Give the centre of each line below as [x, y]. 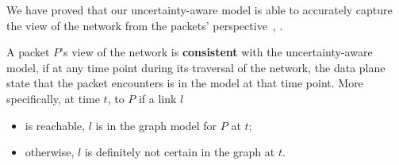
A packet [28, 52]
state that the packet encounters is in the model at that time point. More [185, 83]
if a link [157, 98]
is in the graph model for [156, 125]
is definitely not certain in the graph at [180, 152]
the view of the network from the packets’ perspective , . [145, 25]
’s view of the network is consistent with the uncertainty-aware [217, 52]
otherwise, [50, 152]
